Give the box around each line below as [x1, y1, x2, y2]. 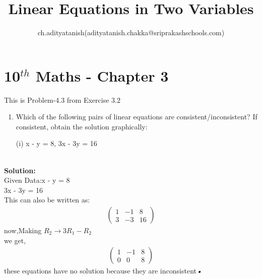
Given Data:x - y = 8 [4, 175, 70, 185]
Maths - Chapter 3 [35, 65, 169, 86]
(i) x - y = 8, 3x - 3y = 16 [16, 138, 97, 149]
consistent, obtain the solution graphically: [16, 121, 148, 131]
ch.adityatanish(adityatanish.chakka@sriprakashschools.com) [37, 27, 225, 38]
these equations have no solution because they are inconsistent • [4, 265, 202, 276]
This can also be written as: [4, 194, 90, 205]
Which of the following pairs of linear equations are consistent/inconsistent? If [16, 111, 257, 122]
